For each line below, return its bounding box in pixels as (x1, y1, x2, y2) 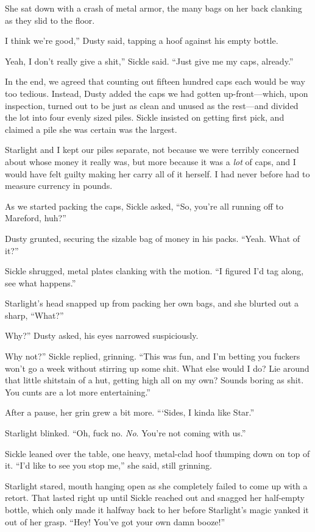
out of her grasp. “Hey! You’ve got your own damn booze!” (5, 515, 225, 528)
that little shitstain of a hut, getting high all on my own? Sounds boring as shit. (5, 374, 304, 386)
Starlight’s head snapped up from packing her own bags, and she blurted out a (5, 297, 299, 310)
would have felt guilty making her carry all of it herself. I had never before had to (5, 167, 310, 180)
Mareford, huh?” (5, 211, 66, 224)
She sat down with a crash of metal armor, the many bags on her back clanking (5, 2, 302, 14)
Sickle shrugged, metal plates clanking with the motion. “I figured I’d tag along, (5, 264, 304, 277)
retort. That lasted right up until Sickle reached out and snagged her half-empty (5, 491, 305, 504)
